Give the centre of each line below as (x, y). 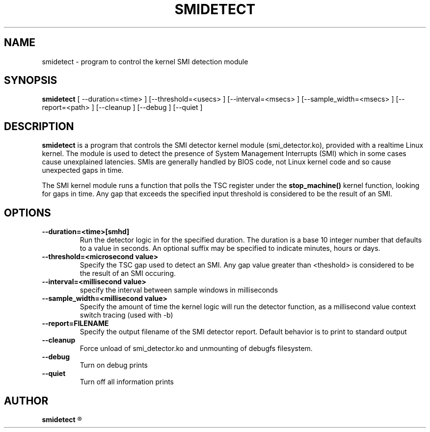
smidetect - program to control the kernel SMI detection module (145, 61)
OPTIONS (27, 213)
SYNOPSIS (31, 81)
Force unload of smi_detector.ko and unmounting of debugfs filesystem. (196, 349)
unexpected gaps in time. (83, 170)
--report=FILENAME (75, 324)
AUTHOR (26, 401)
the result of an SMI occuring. (128, 273)
